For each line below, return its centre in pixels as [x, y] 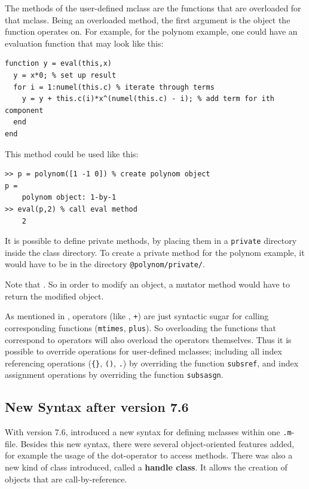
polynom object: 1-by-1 [69, 198]
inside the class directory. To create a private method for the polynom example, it [155, 252]
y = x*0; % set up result [65, 75]
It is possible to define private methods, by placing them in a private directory [151, 241]
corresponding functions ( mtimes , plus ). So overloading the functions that [140, 327]
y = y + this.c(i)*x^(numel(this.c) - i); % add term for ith [148, 99]
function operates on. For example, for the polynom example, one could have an [151, 31]
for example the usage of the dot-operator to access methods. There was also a [149, 455]
